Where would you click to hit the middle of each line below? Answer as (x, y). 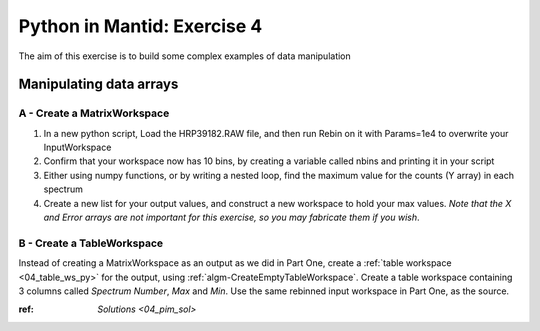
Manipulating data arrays (98, 84)
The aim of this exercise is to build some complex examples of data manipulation (185, 56)
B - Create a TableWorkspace (91, 243)
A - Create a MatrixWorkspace (94, 113)
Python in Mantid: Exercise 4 (140, 26)
